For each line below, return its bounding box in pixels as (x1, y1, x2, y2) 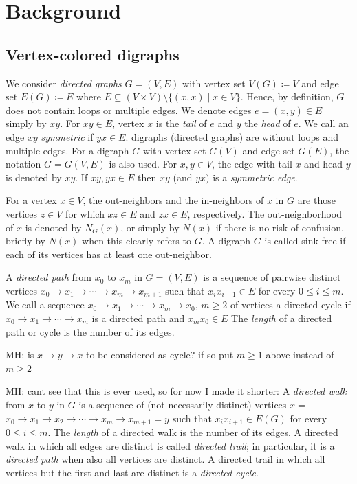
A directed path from (6, 270, 92, 284)
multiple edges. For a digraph (6, 143, 129, 157)
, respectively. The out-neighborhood (187, 206, 343, 220)
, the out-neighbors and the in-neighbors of (83, 193, 264, 207)
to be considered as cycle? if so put (86, 347, 234, 362)
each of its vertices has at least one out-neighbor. (6, 246, 212, 261)
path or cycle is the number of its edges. (6, 324, 175, 338)
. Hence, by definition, (240, 89, 334, 104)
